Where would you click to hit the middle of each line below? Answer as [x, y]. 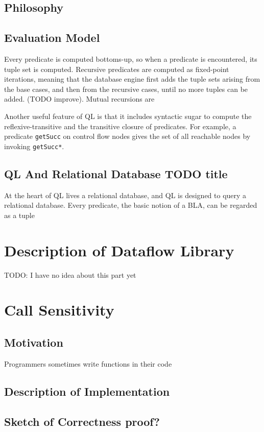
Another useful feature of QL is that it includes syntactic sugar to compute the [128, 116]
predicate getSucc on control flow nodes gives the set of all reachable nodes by [127, 136]
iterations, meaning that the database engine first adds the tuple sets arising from [132, 79]
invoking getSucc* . [34, 146]
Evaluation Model [52, 38]
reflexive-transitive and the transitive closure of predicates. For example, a [120, 126]
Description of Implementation [87, 391]
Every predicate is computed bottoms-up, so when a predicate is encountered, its [131, 58]
